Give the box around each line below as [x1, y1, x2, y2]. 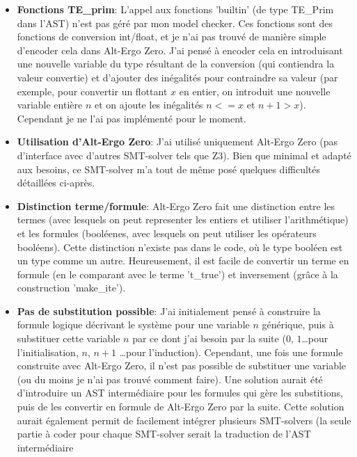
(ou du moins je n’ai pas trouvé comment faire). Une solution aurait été [17, 371, 323, 386]
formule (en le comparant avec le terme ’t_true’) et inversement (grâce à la [17, 266, 338, 281]
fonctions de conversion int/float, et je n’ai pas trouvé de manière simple [17, 29, 326, 44]
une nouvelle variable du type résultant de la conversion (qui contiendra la [17, 56, 335, 71]
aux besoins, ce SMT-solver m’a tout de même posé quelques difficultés [17, 161, 321, 176]
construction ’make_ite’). [17, 280, 126, 295]
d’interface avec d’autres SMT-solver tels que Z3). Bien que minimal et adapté [17, 147, 351, 162]
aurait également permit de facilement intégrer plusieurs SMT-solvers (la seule [17, 412, 351, 427]
